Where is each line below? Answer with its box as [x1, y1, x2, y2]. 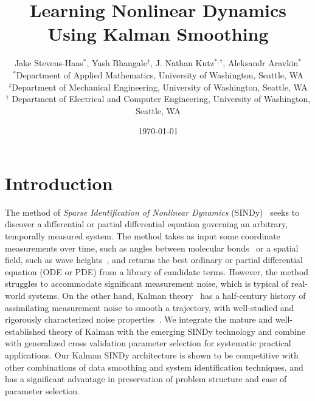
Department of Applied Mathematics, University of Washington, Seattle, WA [16, 68, 303, 81]
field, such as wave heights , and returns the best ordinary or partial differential [5, 253, 303, 266]
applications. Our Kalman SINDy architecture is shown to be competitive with [5, 348, 299, 361]
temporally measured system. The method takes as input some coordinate [5, 230, 280, 242]
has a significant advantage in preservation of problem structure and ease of [5, 372, 287, 385]
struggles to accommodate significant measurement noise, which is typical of [5, 277, 288, 290]
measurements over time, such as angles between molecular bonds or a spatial [5, 241, 299, 254]
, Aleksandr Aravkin [223, 57, 299, 69]
